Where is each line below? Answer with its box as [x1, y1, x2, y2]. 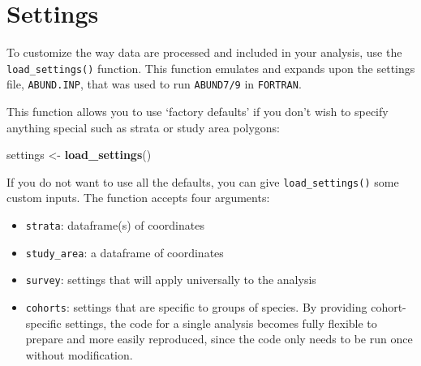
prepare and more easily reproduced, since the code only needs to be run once [25, 330, 413, 347]
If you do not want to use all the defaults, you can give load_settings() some [6, 173, 399, 190]
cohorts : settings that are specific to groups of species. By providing [25, 299, 367, 316]
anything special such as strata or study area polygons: [6, 118, 280, 136]
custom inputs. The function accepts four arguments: [6, 189, 270, 206]
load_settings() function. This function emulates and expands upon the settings [6, 59, 415, 76]
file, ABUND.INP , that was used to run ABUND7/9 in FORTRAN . [6, 75, 302, 93]
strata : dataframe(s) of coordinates [25, 217, 204, 234]
